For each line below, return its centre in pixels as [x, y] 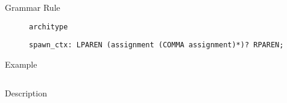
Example [21, 64]
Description [26, 93]
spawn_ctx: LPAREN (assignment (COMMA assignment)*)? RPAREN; [156, 45]
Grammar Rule [33, 7]
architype [49, 27]
